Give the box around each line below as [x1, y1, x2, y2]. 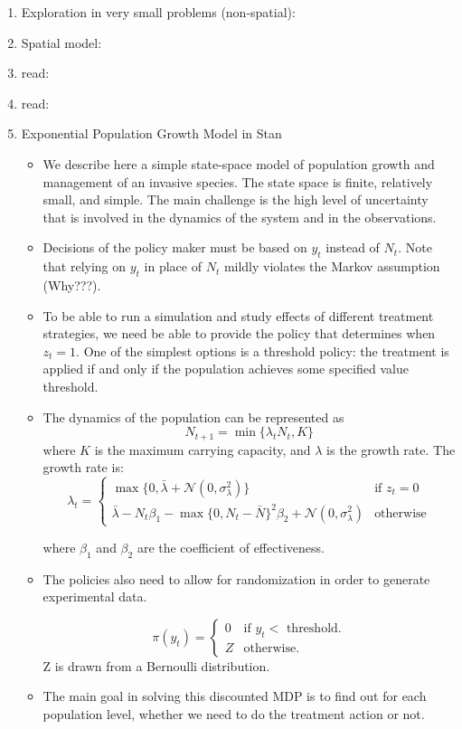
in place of [144, 257, 202, 276]
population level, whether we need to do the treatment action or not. [42, 704, 425, 723]
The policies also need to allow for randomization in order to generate [42, 569, 430, 588]
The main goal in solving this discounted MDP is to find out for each [42, 686, 427, 705]
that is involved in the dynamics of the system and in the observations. [42, 207, 437, 226]
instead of [325, 238, 380, 257]
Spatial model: [21, 33, 102, 52]
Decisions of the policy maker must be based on [42, 238, 307, 257]
